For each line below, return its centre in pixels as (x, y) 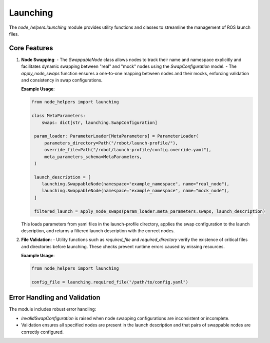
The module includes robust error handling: (52, 309)
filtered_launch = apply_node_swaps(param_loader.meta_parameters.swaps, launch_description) (150, 211)
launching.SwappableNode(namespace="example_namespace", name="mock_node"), (135, 191)
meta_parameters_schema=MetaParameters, (93, 157)
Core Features (31, 48)
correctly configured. (42, 332)
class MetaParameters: (58, 116)
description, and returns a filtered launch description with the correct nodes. (98, 231)
